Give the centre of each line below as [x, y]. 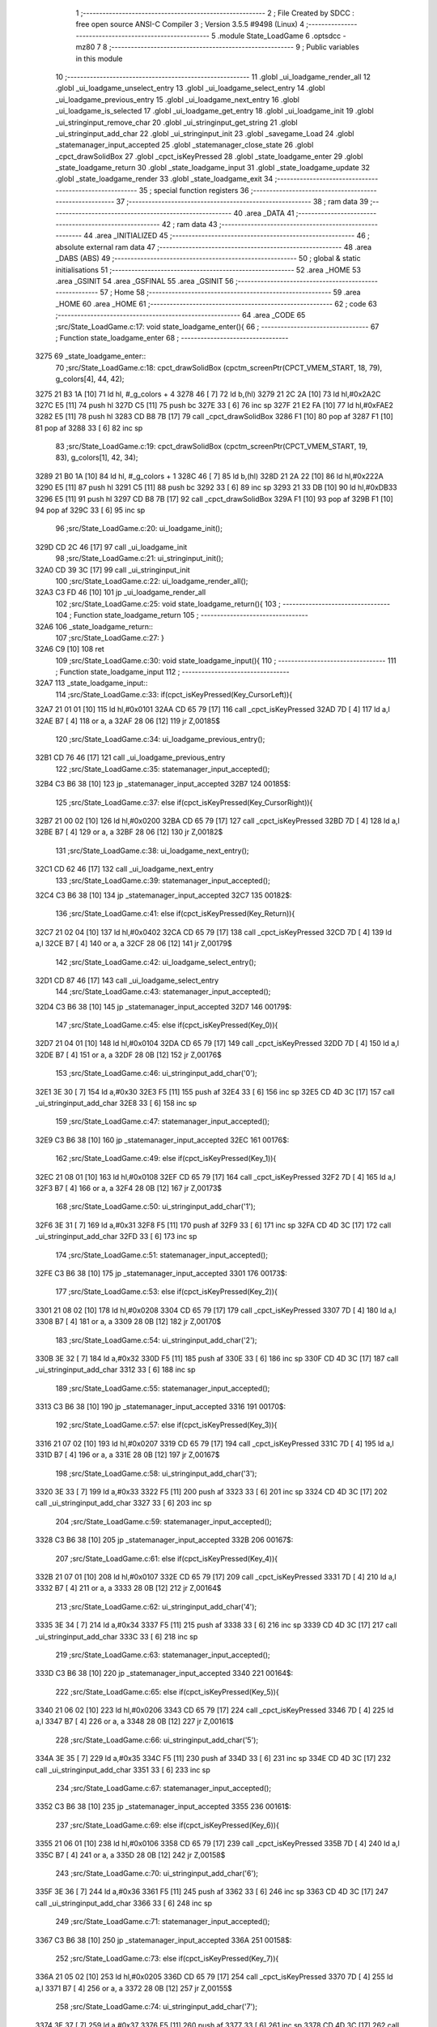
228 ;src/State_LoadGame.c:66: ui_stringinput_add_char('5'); [157, 1740]
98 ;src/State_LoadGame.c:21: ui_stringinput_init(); [140, 559]
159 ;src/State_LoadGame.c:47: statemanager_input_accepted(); [163, 1121]
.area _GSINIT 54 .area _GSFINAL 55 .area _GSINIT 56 [144, 281]
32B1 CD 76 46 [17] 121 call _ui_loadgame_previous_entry [130, 757]
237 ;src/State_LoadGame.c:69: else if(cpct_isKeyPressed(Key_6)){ [167, 1825]
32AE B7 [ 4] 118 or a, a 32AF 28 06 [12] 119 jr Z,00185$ [127, 721]
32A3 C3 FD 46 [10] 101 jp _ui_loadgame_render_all [121, 593]
